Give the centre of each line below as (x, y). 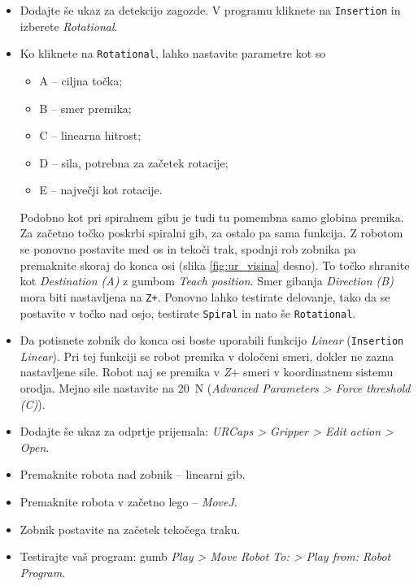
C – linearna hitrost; (90, 135)
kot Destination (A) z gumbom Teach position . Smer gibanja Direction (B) (207, 281)
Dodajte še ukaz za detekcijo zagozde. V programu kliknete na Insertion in (210, 10)
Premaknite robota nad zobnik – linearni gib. (133, 474)
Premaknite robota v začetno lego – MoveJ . (128, 501)
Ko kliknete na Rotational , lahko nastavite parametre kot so (173, 53)
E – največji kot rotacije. (101, 190)
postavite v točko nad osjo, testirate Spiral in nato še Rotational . (188, 313)
